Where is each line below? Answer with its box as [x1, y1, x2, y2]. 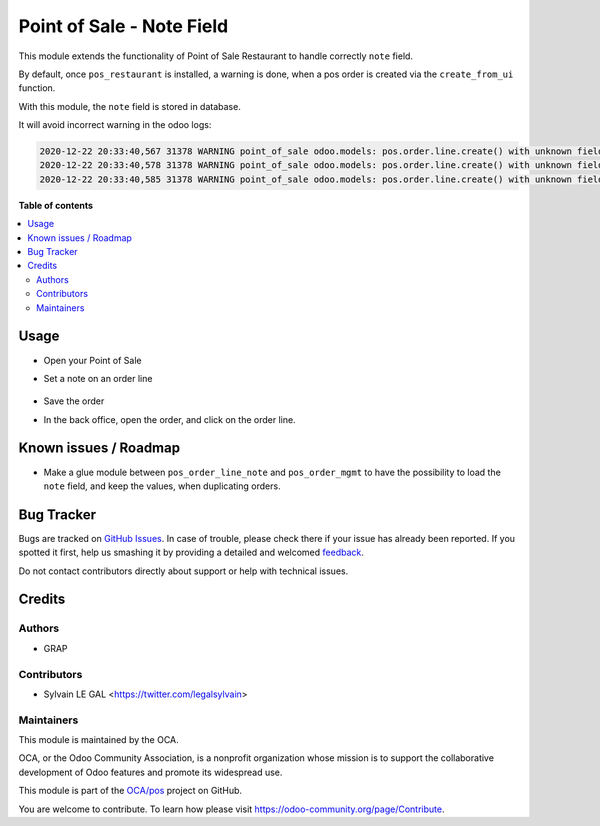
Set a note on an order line [43, 372, 153, 384]
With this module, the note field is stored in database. [18, 100, 242, 112]
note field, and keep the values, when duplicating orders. [43, 480, 281, 492]
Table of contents [18, 199, 94, 211]
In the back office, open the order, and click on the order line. [43, 413, 296, 425]
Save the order [43, 395, 105, 407]
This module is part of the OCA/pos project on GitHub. [18, 785, 243, 797]
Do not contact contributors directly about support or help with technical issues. [18, 565, 349, 577]
